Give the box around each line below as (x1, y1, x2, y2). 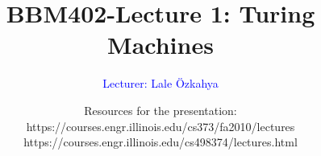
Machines (107, 28, 214, 61)
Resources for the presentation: (84, 101, 237, 118)
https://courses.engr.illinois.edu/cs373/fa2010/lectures (26, 117, 295, 134)
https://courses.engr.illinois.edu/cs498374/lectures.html (23, 133, 298, 150)
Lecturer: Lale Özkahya (102, 75, 219, 92)
